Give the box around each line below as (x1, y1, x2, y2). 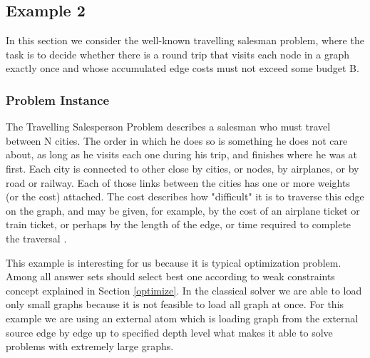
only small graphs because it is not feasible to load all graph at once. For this (6, 297, 344, 312)
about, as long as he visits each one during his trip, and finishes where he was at (6, 147, 358, 162)
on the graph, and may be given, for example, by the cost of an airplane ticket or (6, 203, 360, 218)
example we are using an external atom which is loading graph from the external (6, 310, 359, 325)
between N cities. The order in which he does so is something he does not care (6, 133, 348, 148)
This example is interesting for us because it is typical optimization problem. (6, 255, 341, 270)
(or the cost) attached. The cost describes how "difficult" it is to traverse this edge (6, 189, 364, 204)
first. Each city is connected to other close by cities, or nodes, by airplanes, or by (6, 160, 359, 175)
